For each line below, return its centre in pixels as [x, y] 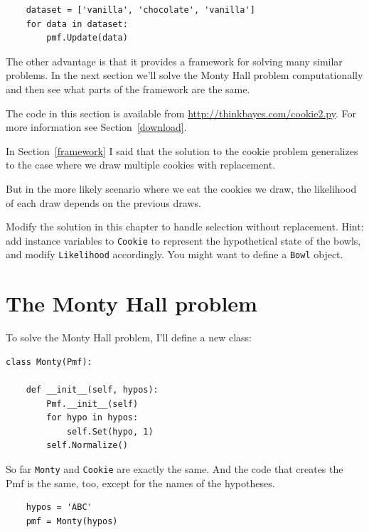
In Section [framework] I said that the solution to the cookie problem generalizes [182, 150]
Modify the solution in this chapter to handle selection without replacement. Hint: [185, 227]
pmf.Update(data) [87, 38]
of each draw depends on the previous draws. [103, 202]
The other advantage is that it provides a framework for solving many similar [174, 61]
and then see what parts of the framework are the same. [128, 89]
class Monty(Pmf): [49, 362]
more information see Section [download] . [96, 127]
